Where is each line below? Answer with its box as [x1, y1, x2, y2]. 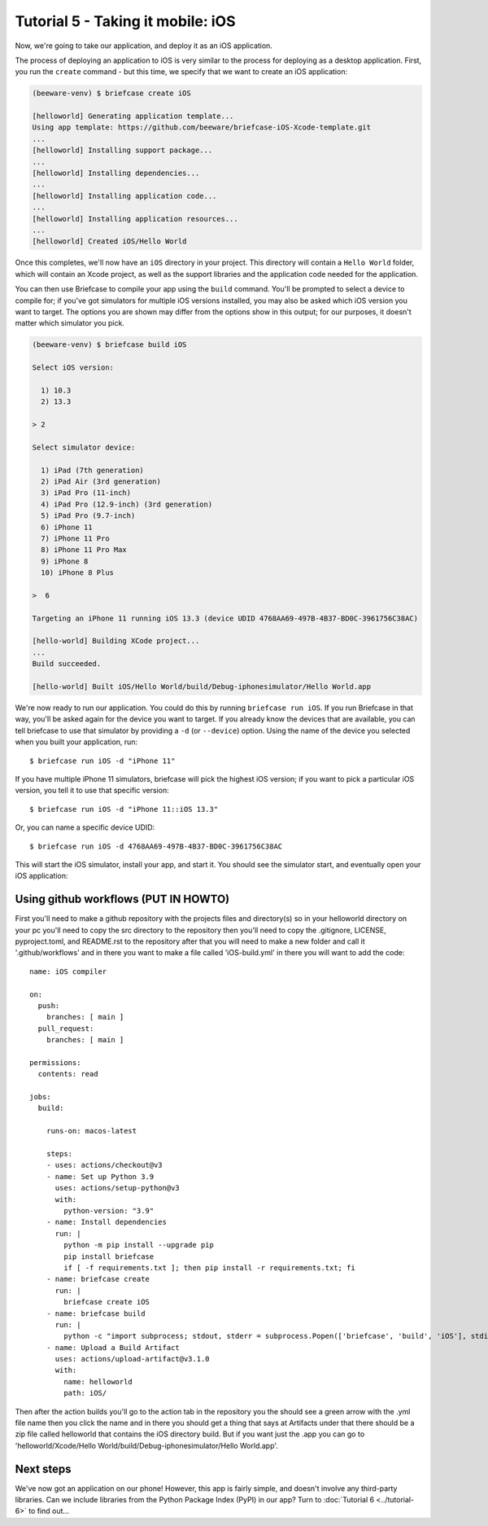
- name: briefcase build [46, 1309, 146, 1318]
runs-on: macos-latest [46, 1126, 137, 1136]
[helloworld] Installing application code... [32, 191, 217, 200]
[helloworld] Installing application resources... [32, 214, 239, 223]
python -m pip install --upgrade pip [63, 1240, 215, 1250]
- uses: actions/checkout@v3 [46, 1160, 163, 1170]
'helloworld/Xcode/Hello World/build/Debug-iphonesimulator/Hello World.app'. [15, 1440, 278, 1450]
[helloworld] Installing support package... [32, 146, 213, 155]
